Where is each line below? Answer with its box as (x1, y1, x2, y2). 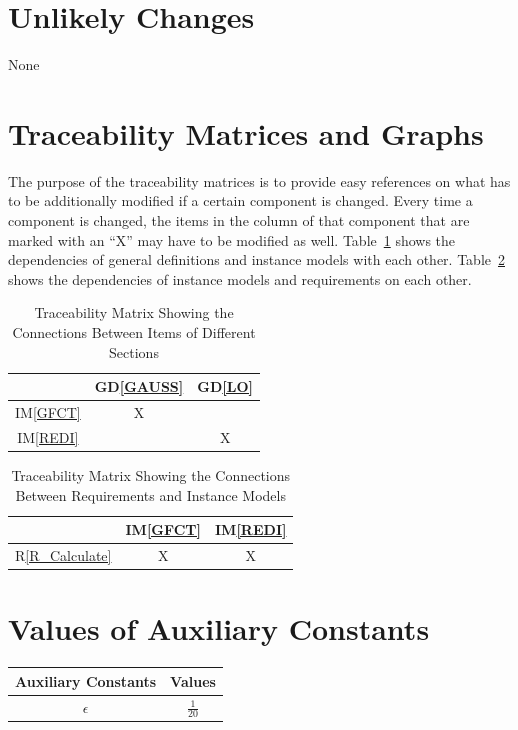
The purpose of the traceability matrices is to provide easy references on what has (8, 170, 511, 191)
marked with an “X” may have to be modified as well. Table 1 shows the (8, 229, 456, 250)
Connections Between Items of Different (12, 322, 256, 342)
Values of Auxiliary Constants (8, 608, 430, 649)
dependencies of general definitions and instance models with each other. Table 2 (8, 249, 505, 270)
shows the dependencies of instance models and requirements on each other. (8, 268, 472, 289)
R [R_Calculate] (15, 545, 112, 565)
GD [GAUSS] (94, 376, 184, 397)
